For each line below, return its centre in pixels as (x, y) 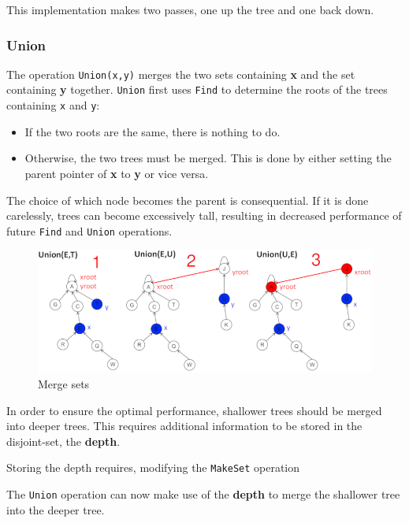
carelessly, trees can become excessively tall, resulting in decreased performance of (204, 215)
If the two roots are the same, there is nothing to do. (152, 131)
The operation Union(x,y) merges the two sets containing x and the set (181, 74)
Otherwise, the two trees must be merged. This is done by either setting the (208, 158)
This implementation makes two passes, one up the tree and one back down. (190, 9)
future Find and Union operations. (89, 230)
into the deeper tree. (56, 509)
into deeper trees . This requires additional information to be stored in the (184, 426)
